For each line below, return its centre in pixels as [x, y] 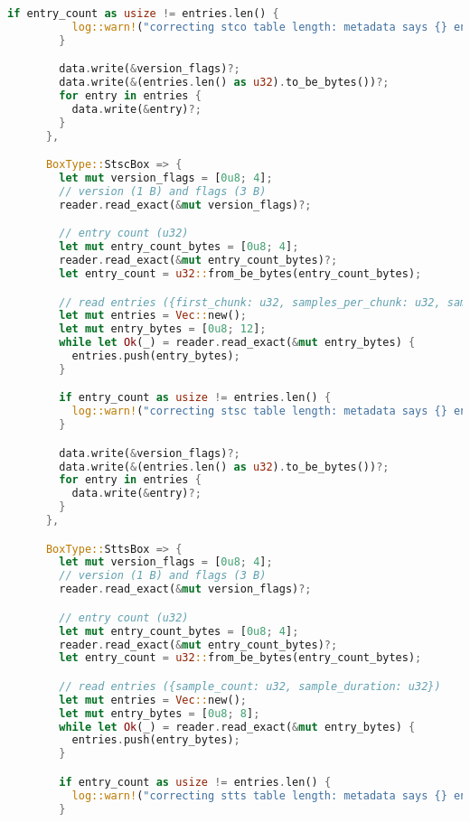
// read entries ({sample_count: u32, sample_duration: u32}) [250, 686]
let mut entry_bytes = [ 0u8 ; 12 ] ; [163, 329]
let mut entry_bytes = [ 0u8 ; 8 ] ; [160, 713]
